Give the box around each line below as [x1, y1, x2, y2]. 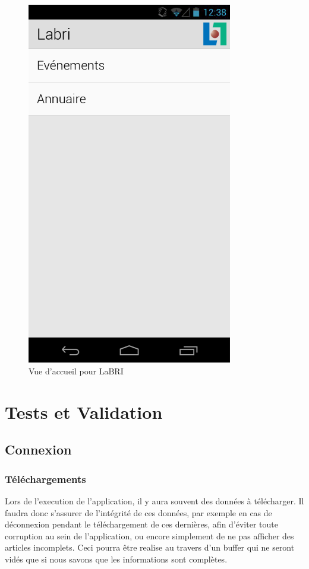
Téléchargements [5, 471, 86, 486]
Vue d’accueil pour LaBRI [29, 365, 124, 377]
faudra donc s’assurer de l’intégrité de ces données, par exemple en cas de [5, 506, 272, 519]
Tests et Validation [5, 399, 163, 424]
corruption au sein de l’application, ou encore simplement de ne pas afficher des [5, 529, 294, 542]
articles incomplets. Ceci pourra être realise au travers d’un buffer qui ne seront [5, 541, 295, 554]
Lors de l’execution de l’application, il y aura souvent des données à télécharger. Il [5, 495, 304, 507]
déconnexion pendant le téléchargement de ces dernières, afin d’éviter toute [5, 518, 278, 530]
